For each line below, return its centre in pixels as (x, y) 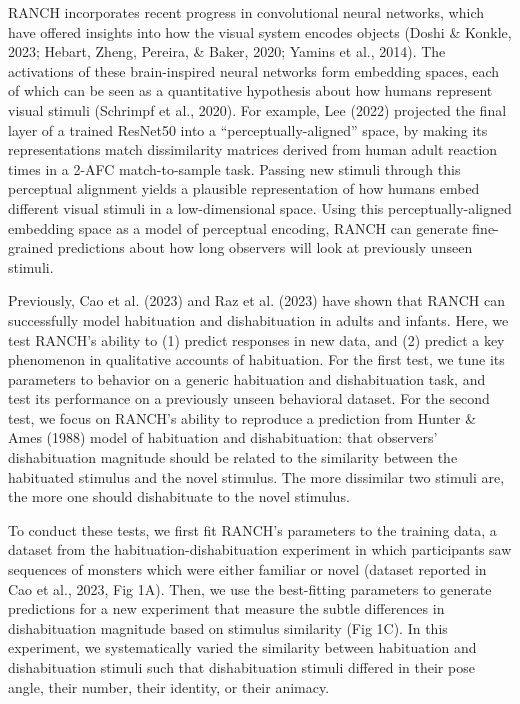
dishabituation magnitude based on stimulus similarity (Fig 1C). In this (228, 627)
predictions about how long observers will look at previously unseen (265, 247)
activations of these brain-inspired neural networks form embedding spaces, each (254, 70)
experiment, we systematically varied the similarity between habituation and (242, 647)
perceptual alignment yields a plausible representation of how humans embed (244, 188)
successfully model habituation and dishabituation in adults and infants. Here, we (258, 319)
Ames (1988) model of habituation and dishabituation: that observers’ (223, 437)
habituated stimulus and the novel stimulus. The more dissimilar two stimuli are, (256, 476)
